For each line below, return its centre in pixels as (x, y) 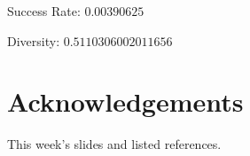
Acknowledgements (125, 101)
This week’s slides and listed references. (114, 144)
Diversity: (34, 40)
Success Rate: (44, 11)
